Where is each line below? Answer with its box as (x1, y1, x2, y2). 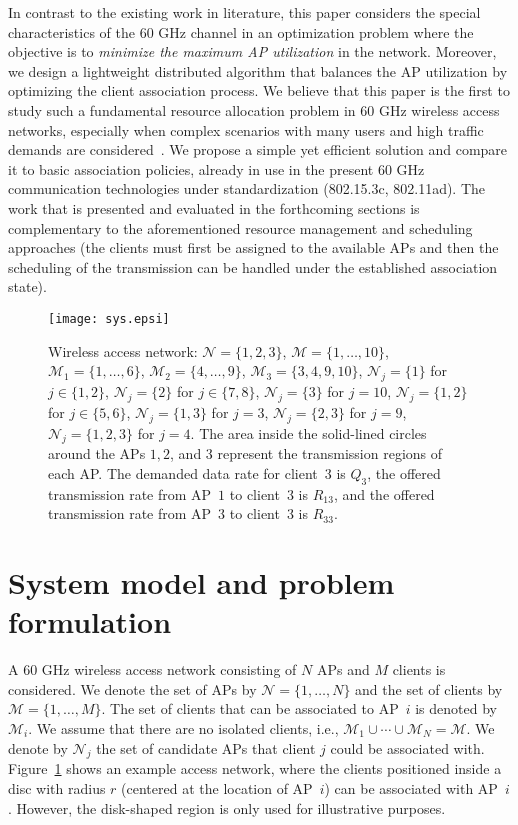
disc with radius (8, 778, 106, 798)
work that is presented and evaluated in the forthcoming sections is (8, 197, 420, 218)
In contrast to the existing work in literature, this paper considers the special (8, 2, 481, 22)
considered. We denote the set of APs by (8, 678, 257, 699)
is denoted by (415, 698, 497, 719)
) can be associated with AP (324, 778, 498, 798)
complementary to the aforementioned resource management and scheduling (8, 217, 473, 238)
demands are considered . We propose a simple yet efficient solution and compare (8, 139, 508, 160)
